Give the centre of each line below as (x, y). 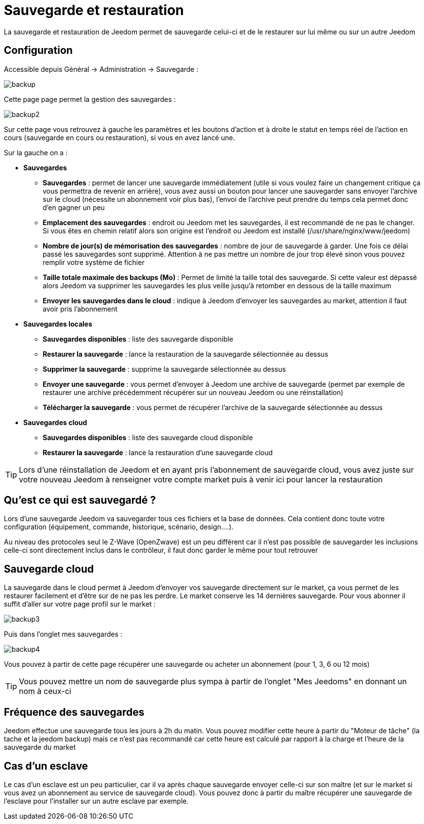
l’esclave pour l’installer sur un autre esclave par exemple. (96, 801)
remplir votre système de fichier (94, 262)
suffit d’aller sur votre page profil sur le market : (80, 604)
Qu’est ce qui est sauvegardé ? (80, 500)
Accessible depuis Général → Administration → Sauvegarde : (101, 69)
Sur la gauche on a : (36, 152)
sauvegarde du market (40, 747)
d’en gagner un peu (74, 207)
